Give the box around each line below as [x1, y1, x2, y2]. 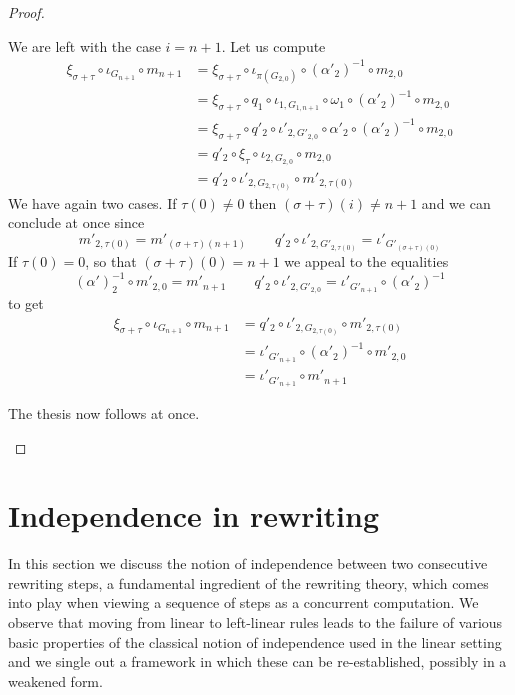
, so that [85, 251, 137, 272]
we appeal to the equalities [284, 251, 449, 272]
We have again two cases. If [8, 192, 177, 213]
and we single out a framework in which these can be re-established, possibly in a [8, 651, 507, 672]
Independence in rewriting [8, 495, 380, 536]
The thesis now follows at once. [8, 402, 200, 423]
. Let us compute [221, 35, 326, 56]
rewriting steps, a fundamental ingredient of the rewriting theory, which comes [8, 572, 489, 593]
